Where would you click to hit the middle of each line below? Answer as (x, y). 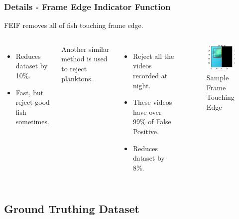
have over (147, 111)
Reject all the (153, 56)
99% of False (152, 121)
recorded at (150, 75)
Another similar (85, 49)
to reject (74, 68)
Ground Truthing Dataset (72, 208)
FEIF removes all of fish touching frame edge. (74, 25)
